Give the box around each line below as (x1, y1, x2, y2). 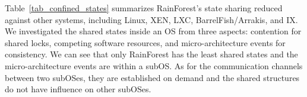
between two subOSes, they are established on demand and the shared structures (5, 71, 300, 83)
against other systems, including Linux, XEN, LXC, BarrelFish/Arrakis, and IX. (5, 13, 298, 25)
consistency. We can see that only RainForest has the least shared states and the (5, 48, 298, 60)
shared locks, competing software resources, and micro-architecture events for (5, 36, 286, 48)
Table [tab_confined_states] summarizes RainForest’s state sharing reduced (5, 2, 283, 14)
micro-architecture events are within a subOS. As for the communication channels (5, 59, 303, 72)
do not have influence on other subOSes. (5, 83, 151, 95)
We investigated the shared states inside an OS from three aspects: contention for (5, 25, 302, 37)
